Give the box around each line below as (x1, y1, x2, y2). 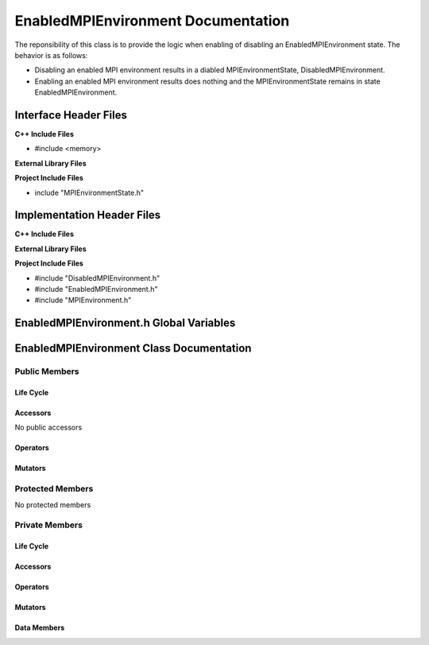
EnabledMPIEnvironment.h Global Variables (14, 317, 236, 330)
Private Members (14, 519, 83, 530)
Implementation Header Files (14, 208, 161, 222)
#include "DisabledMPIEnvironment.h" (34, 273, 160, 282)
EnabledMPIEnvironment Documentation (14, 12, 290, 29)
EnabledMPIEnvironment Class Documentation (14, 342, 252, 356)
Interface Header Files (14, 108, 127, 122)
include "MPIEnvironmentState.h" (34, 188, 145, 197)
